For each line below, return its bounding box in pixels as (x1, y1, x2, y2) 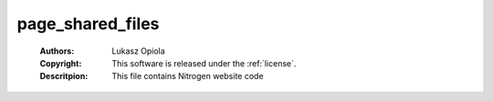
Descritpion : (39, 71, 89, 82)
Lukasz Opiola (111, 45, 166, 56)
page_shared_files (16, 14, 160, 34)
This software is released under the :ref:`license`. (111, 57, 297, 68)
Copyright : (39, 57, 82, 68)
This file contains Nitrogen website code (111, 71, 264, 82)
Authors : (39, 45, 75, 56)
